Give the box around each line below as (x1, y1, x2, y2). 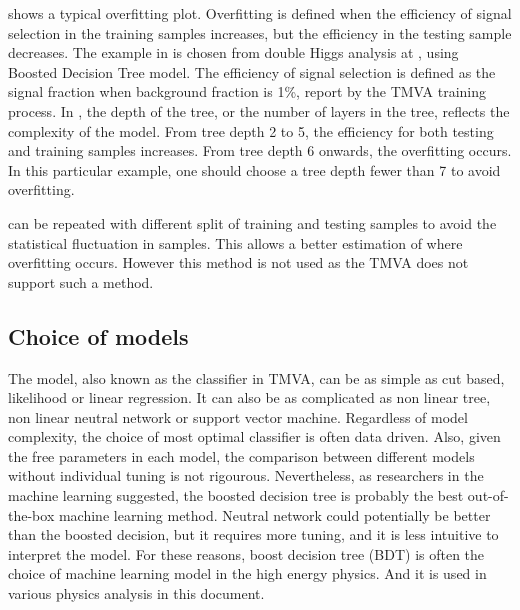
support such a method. (8, 271, 154, 292)
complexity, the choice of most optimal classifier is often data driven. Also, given (8, 426, 501, 447)
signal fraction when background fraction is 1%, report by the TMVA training (8, 81, 487, 102)
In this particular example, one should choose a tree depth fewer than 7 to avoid (8, 159, 501, 180)
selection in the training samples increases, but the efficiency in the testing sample (8, 22, 512, 43)
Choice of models (8, 320, 189, 351)
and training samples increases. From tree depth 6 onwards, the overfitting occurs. (8, 140, 512, 161)
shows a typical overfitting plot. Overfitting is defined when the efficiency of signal (8, 3, 512, 23)
